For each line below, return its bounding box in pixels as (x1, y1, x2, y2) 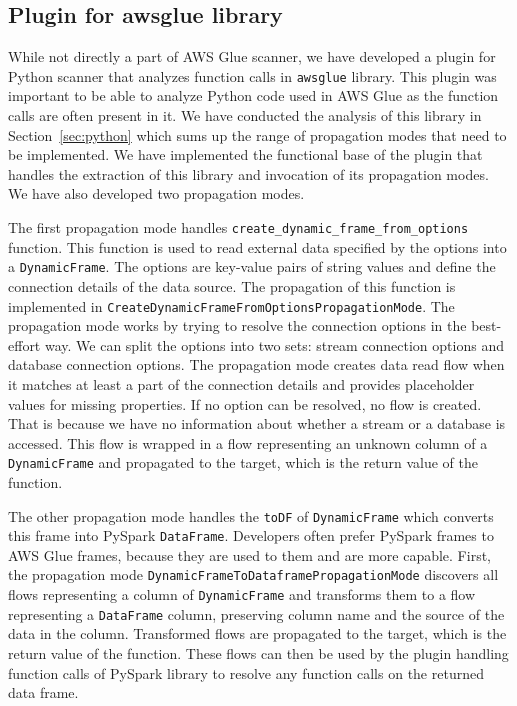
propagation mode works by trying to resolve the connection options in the (8, 315, 467, 336)
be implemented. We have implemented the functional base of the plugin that (8, 144, 483, 165)
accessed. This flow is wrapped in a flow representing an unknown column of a (8, 432, 488, 453)
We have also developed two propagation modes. (8, 183, 305, 204)
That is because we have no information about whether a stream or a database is (8, 413, 506, 434)
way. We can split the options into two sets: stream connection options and (44, 334, 504, 355)
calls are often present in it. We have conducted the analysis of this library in (8, 105, 482, 126)
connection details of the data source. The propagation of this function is (8, 275, 456, 296)
